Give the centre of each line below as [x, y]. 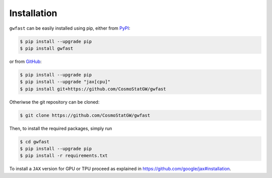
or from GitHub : [26, 61]
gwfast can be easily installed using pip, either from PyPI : [70, 28]
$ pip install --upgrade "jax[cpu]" [65, 82]
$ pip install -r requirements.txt [64, 156]
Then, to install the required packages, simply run [61, 128]
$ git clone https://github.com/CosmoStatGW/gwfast [85, 115]
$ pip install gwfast [47, 48]
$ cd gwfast [35, 142]
